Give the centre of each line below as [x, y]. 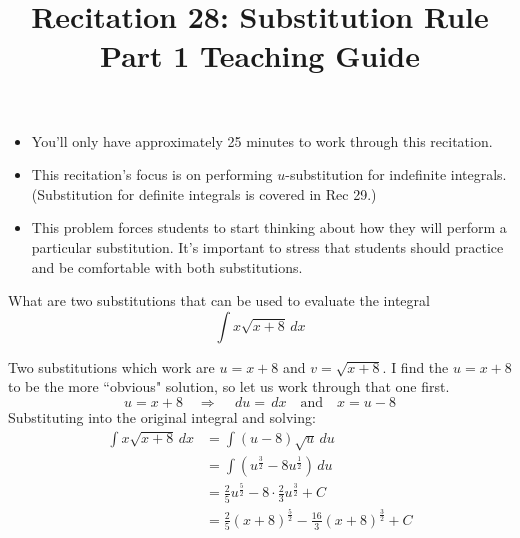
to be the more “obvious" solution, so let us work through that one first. [229, 386]
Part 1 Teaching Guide [260, 55]
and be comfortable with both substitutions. [167, 266]
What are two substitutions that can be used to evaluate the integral [219, 300]
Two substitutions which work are [111, 366]
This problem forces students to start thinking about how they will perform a [269, 227]
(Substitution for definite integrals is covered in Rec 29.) [204, 193]
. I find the [415, 366]
